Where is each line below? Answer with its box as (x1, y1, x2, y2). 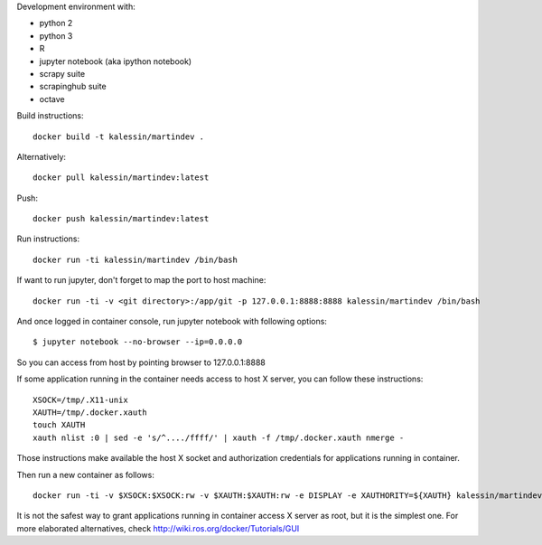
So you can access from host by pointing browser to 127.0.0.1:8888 (16, 357, 266, 368)
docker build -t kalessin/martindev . (33, 131, 205, 142)
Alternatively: (16, 151, 67, 162)
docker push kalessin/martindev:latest (33, 213, 210, 224)
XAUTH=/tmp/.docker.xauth (33, 407, 148, 418)
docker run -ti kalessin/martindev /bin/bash (33, 254, 238, 265)
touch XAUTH (33, 420, 86, 430)
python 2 (39, 18, 73, 29)
